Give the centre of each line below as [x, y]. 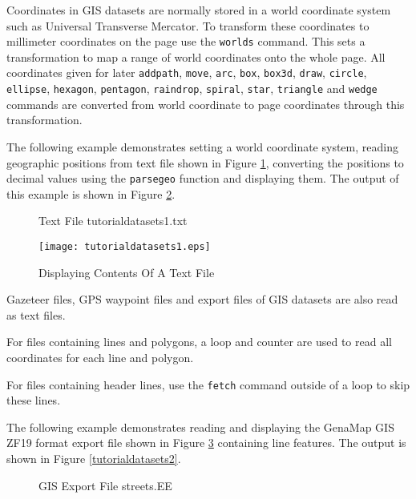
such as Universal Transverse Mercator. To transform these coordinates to [188, 25]
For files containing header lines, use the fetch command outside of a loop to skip [208, 384]
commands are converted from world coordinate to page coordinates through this [206, 104]
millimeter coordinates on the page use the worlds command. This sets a [186, 41]
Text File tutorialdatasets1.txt [113, 221]
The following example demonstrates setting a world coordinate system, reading [202, 146]
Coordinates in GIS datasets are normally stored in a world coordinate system [199, 10]
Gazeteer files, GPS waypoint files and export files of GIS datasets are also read [202, 299]
